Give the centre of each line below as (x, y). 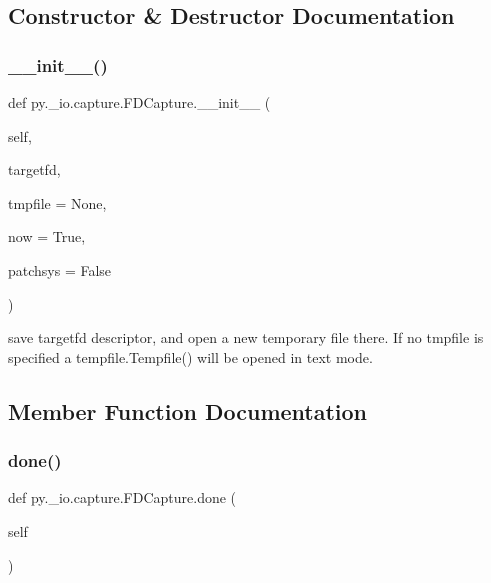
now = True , (47, 236)
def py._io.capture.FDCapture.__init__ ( (139, 102)
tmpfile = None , (57, 202)
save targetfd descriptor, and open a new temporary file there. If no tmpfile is (246, 337)
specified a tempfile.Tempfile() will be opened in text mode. (190, 356)
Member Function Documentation (188, 410)
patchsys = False (60, 269)
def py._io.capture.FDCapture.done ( (122, 497)
